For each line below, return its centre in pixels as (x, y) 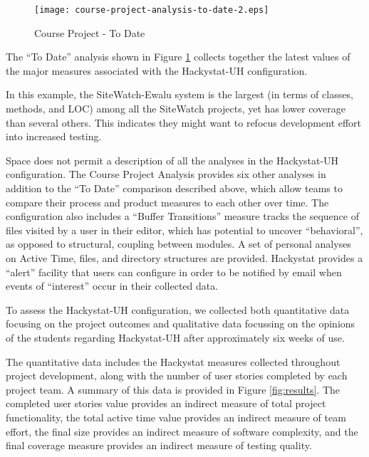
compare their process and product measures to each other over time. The (167, 202)
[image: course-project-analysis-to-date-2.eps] (152, 10)
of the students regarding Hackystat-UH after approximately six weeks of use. (175, 337)
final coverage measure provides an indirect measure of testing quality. (159, 445)
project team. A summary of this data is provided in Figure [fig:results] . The (173, 389)
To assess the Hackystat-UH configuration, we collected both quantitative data (178, 309)
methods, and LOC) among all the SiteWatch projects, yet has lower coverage (176, 109)
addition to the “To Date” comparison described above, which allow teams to (174, 188)
